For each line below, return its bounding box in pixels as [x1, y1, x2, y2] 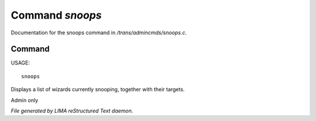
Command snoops [11, 9, 102, 22]
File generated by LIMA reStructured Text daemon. [11, 108, 133, 115]
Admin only [11, 97, 39, 104]
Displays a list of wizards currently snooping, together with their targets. [11, 86, 185, 93]
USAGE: [11, 59, 30, 66]
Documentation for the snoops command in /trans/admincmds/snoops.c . [11, 29, 187, 36]
